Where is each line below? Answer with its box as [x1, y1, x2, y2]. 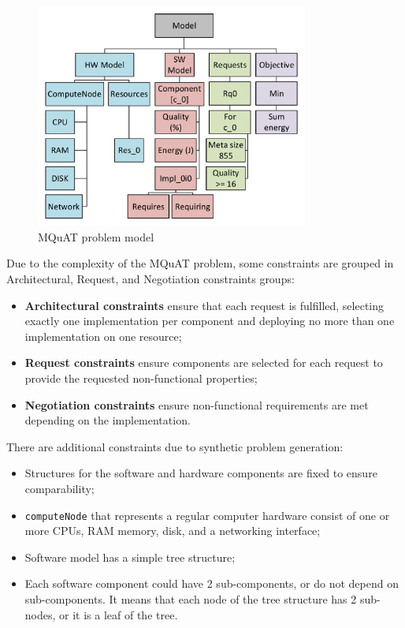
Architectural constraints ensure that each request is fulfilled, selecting [24, 297, 385, 313]
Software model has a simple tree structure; [24, 548, 236, 565]
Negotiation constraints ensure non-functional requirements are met [24, 396, 369, 413]
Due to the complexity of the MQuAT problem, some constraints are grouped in [6, 255, 394, 271]
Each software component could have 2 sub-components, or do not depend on [24, 575, 399, 592]
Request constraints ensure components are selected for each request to [24, 354, 383, 371]
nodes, [24, 606, 56, 622]
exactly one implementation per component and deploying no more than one [24, 312, 395, 329]
